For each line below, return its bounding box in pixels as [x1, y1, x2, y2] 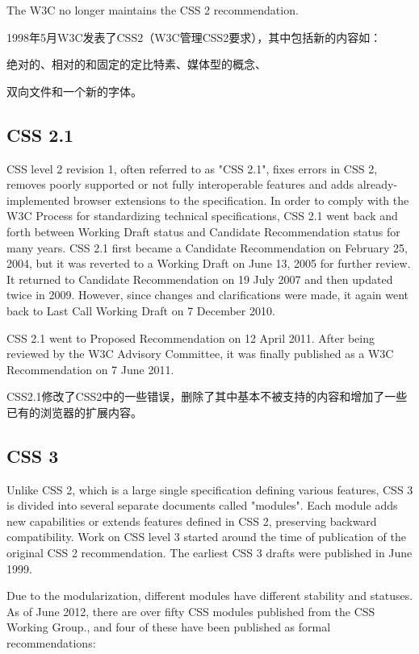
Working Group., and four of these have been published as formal [6, 619, 331, 635]
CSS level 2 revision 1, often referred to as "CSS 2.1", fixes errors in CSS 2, [6, 160, 378, 177]
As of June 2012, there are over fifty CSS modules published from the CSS [6, 602, 375, 619]
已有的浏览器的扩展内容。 [6, 403, 142, 420]
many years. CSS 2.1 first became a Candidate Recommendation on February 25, [6, 239, 408, 256]
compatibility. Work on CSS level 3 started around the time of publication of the [6, 528, 406, 545]
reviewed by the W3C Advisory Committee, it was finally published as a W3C [6, 345, 394, 362]
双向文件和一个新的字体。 [6, 82, 142, 99]
